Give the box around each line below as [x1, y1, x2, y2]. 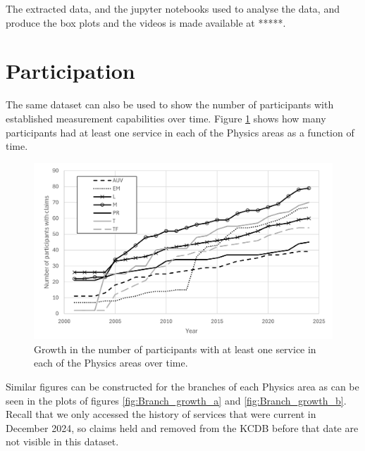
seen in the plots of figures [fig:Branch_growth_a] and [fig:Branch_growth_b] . [6, 393, 347, 407]
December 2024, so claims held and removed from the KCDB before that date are [6, 420, 359, 435]
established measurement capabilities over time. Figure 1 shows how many [6, 110, 326, 125]
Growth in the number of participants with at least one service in [34, 341, 316, 356]
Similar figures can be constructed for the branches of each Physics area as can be [6, 379, 359, 393]
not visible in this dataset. [6, 434, 119, 449]
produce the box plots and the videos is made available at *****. [6, 15, 286, 30]
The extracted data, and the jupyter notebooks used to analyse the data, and [6, 1, 340, 15]
